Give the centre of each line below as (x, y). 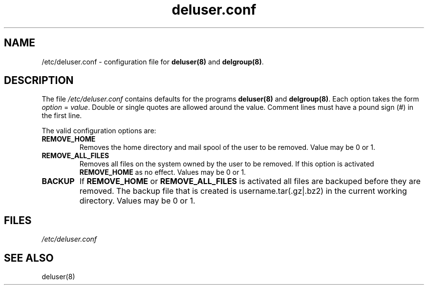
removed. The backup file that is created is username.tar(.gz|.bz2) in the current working (243, 191)
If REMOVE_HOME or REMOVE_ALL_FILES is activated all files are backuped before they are (250, 181)
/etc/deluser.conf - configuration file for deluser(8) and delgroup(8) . (153, 62)
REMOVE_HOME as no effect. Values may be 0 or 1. (163, 172)
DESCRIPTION (39, 81)
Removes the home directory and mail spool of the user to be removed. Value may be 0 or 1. (227, 147)
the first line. (62, 116)
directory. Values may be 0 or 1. (137, 201)
